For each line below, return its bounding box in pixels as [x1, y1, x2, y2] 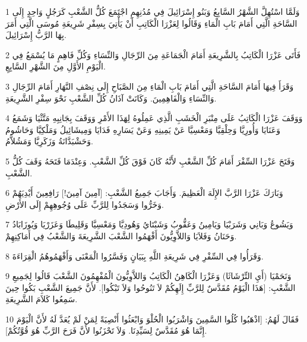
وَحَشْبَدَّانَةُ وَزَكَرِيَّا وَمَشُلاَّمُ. [5, 135, 93, 147]
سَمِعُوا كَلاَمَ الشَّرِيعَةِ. [5, 293, 78, 305]
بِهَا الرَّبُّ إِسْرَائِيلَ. [5, 28, 67, 41]
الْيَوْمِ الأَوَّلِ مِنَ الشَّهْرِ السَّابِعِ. [5, 60, 106, 72]
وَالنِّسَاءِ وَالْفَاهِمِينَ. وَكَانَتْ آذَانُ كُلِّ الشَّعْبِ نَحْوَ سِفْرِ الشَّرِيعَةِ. [5, 91, 217, 104]
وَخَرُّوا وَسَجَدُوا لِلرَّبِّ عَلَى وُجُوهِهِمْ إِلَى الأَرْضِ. [5, 198, 164, 210]
